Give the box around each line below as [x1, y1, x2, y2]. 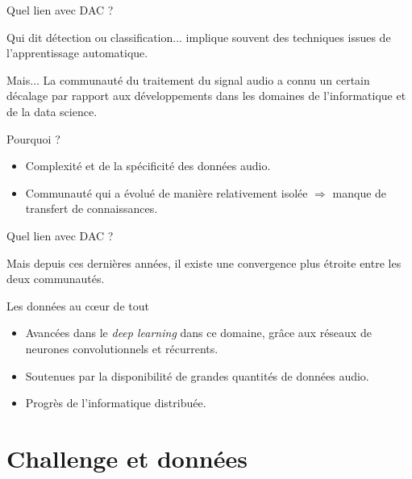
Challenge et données [6, 441, 248, 474]
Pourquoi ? [6, 130, 60, 147]
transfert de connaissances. [25, 200, 158, 217]
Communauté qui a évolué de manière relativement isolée [25, 184, 308, 201]
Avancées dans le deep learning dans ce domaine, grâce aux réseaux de [25, 324, 372, 341]
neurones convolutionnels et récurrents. [25, 339, 218, 356]
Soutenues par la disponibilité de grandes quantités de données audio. [25, 367, 369, 384]
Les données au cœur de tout [6, 297, 149, 314]
